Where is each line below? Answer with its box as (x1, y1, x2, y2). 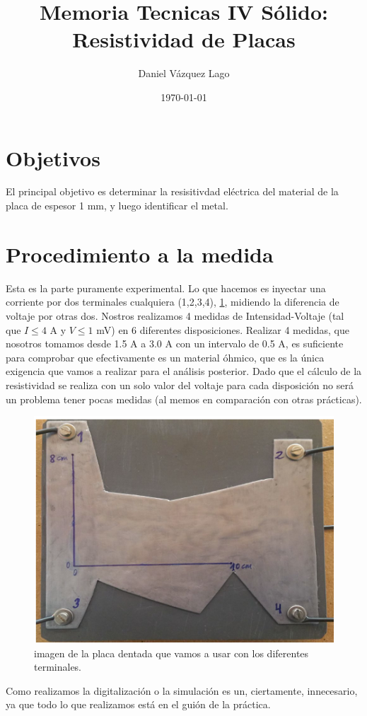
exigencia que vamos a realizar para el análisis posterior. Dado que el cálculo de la (6, 364, 362, 379)
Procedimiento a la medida (6, 239, 274, 268)
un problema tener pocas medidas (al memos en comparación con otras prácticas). (6, 391, 362, 406)
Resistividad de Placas (72, 25, 296, 54)
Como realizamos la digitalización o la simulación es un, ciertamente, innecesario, (6, 683, 358, 698)
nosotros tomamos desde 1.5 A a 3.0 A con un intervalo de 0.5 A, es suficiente (6, 336, 344, 351)
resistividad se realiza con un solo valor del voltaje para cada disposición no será (6, 377, 354, 392)
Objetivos (6, 143, 100, 172)
